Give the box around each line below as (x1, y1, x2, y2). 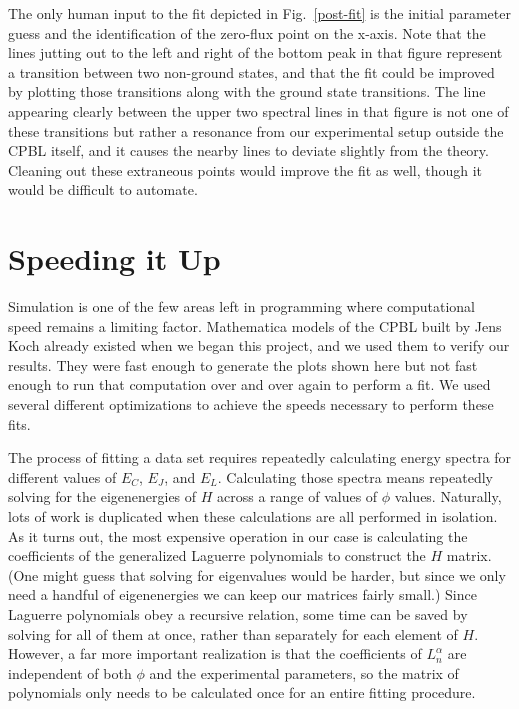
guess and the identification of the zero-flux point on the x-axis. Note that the (8, 22, 486, 43)
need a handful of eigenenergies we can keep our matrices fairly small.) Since (8, 584, 477, 605)
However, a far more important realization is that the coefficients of (8, 643, 422, 664)
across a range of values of (217, 486, 378, 507)
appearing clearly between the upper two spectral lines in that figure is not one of (8, 100, 509, 121)
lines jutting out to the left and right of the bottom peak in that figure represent (8, 42, 503, 63)
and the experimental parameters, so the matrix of (149, 662, 459, 683)
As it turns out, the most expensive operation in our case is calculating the (8, 525, 468, 546)
